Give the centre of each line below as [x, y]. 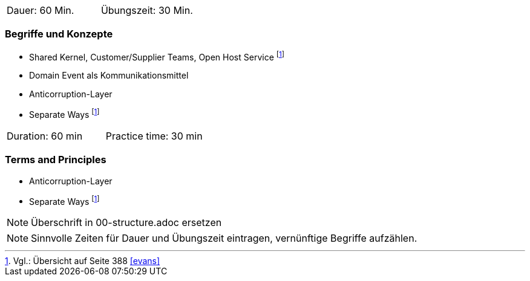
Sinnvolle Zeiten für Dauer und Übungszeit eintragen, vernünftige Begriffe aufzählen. [224, 238]
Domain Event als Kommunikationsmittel [109, 76]
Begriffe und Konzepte [59, 34]
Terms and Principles [56, 160]
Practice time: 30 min [154, 136]
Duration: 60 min [45, 136]
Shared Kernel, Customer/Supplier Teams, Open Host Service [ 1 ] [157, 56]
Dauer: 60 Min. [41, 10]
